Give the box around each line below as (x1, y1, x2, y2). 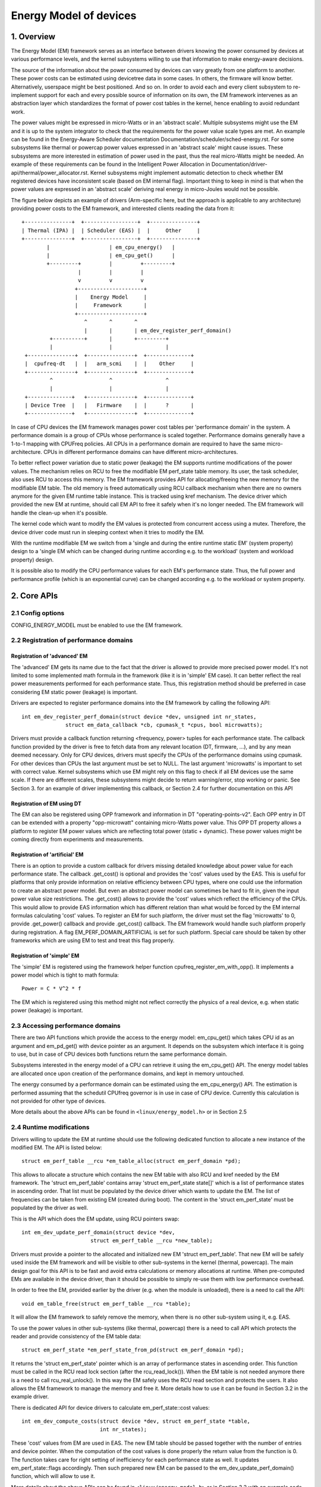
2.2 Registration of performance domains (11, 636, 133, 645)
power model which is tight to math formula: (11, 971, 119, 978)
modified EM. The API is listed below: (11, 1144, 102, 1151)
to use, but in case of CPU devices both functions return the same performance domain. (11, 1050, 228, 1058)
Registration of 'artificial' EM (11, 851, 84, 858)
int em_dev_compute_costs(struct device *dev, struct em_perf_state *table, (21, 1418, 251, 1425)
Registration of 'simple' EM (11, 952, 80, 959)
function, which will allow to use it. (11, 1473, 95, 1480)
